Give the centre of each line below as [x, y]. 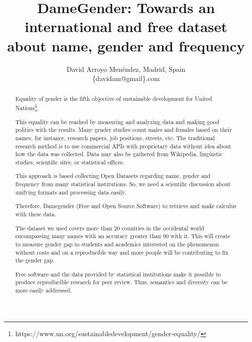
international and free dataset [126, 26]
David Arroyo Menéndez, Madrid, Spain [126, 69]
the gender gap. [35, 260]
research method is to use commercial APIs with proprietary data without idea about [123, 146]
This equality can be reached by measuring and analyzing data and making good [117, 122]
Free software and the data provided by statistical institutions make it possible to [118, 274]
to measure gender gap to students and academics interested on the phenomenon [117, 244]
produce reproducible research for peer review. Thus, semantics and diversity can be [121, 282]
